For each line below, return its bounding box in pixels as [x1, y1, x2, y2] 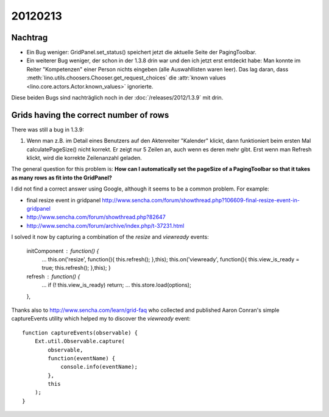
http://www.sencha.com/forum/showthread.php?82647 [26, 214, 166, 221]
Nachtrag [11, 32, 48, 43]
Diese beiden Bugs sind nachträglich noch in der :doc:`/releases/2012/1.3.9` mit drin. [11, 94, 224, 101]
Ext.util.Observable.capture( [34, 338, 125, 345]
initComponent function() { [26, 247, 99, 255]
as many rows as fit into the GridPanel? [11, 174, 112, 181]
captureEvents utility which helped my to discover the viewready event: [11, 315, 191, 322]
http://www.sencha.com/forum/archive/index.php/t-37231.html [26, 222, 185, 229]
